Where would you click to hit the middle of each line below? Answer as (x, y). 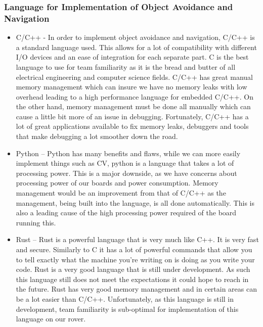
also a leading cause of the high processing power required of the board (126, 213)
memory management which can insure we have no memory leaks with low (131, 87)
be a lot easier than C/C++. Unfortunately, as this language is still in (125, 298)
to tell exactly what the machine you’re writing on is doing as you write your (135, 259)
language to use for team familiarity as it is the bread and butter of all (126, 66)
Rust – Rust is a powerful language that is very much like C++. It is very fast (137, 239)
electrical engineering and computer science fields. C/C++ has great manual (134, 77)
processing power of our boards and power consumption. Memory (117, 183)
